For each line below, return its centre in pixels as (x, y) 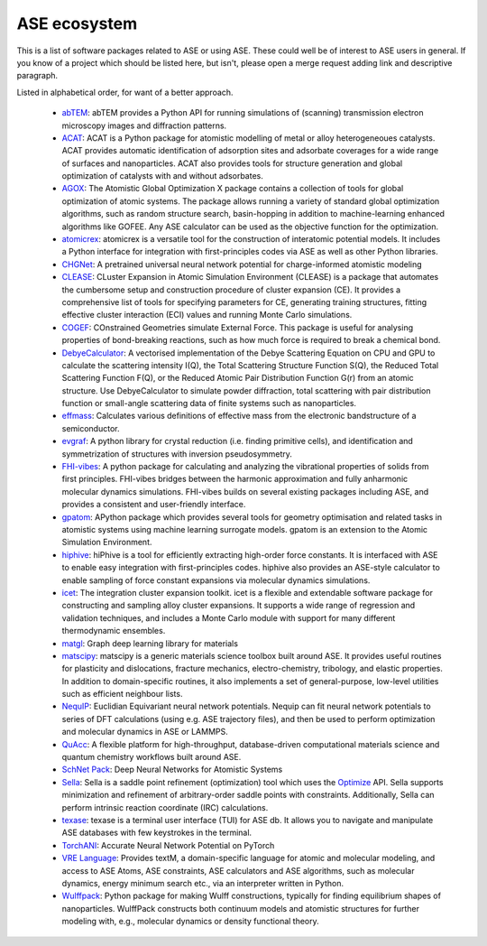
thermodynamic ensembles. (114, 631)
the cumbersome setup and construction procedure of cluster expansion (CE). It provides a (231, 290)
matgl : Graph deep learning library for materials (150, 643)
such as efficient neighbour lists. (122, 694)
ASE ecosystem (77, 23)
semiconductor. (91, 428)
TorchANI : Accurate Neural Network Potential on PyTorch (168, 845)
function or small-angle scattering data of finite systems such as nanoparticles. (209, 403)
